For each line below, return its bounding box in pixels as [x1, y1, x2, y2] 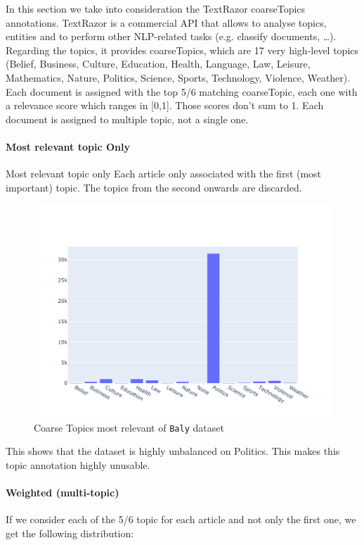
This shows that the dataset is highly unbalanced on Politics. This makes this [6, 444, 340, 458]
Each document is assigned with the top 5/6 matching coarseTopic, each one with [6, 84, 358, 99]
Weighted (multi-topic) [6, 485, 119, 500]
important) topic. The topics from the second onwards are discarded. [6, 180, 302, 194]
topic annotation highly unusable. [6, 457, 150, 472]
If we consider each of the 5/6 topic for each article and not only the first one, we [6, 512, 356, 527]
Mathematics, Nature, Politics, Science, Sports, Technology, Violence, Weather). [6, 70, 351, 84]
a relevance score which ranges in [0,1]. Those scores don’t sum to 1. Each [6, 98, 324, 113]
